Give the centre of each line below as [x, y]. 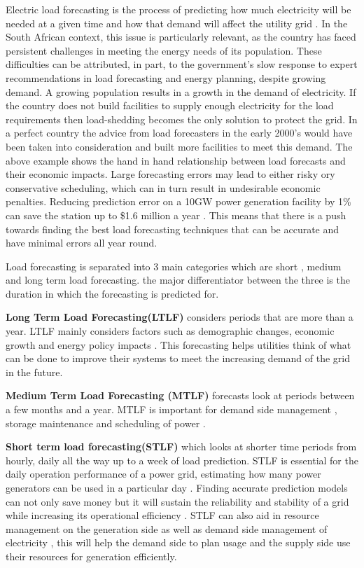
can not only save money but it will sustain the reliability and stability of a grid [177, 501]
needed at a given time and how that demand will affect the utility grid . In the [177, 23]
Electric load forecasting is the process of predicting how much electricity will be [178, 9]
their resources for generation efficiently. [91, 556]
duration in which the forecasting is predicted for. [112, 293]
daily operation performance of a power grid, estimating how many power [163, 474]
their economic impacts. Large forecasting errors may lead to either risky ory [170, 174]
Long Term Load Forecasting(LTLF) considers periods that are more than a [180, 317]
